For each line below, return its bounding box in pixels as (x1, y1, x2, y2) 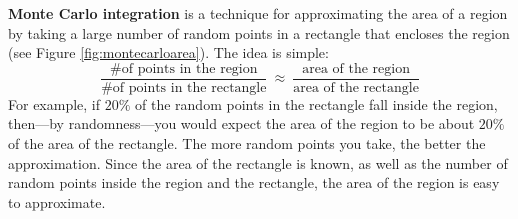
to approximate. (8, 191, 106, 212)
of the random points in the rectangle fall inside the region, (135, 93, 498, 114)
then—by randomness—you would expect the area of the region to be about (8, 113, 475, 134)
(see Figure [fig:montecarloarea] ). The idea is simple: (8, 42, 329, 63)
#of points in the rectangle (101, 80, 267, 95)
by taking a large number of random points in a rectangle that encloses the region (8, 22, 510, 43)
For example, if (8, 93, 101, 114)
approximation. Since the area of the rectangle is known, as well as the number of (8, 152, 508, 173)
